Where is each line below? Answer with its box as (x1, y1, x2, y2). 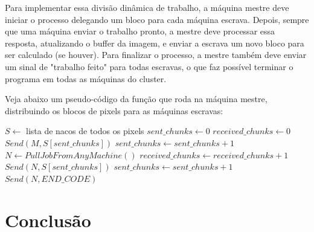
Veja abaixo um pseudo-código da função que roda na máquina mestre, (5, 92, 268, 105)
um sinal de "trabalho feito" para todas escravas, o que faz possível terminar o (5, 60, 293, 72)
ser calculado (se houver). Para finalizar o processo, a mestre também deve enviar (5, 48, 307, 61)
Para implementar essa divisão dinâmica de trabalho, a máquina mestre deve (5, 1, 289, 13)
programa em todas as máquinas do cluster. (5, 72, 167, 85)
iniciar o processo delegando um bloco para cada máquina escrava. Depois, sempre (5, 13, 309, 25)
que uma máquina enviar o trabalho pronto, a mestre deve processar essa (5, 25, 275, 37)
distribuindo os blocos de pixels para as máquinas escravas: (5, 104, 223, 117)
